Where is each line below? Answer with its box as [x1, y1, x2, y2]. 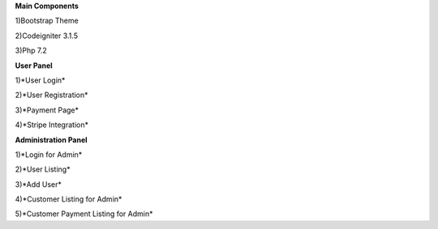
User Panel [15, 61, 53, 70]
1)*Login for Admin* [15, 150, 83, 159]
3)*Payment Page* [15, 105, 79, 115]
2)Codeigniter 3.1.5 [15, 31, 79, 40]
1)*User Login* [15, 75, 66, 85]
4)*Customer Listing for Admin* [15, 194, 122, 204]
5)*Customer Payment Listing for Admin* [15, 209, 153, 218]
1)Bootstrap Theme [15, 16, 79, 26]
